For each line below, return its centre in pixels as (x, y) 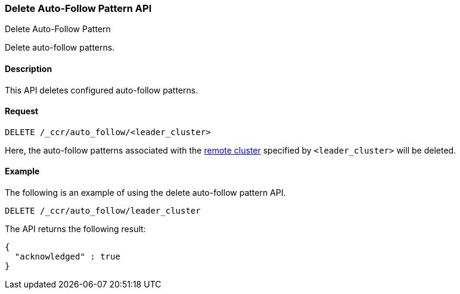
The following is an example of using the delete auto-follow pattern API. (145, 193)
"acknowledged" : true (67, 257)
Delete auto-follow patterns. (60, 48)
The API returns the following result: (75, 229)
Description (29, 68)
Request (22, 111)
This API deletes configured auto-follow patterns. (102, 90)
